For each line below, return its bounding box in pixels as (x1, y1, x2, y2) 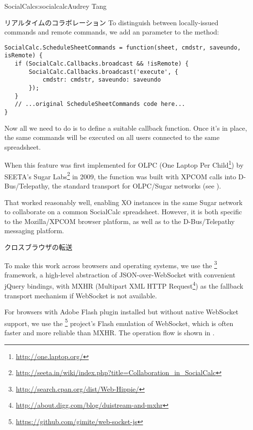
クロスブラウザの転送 (4, 241, 72, 252)
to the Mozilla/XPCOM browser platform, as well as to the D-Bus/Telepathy (4, 216, 235, 226)
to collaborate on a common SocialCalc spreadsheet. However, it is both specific (4, 206, 242, 217)
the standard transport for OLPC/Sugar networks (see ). (51, 180, 221, 190)
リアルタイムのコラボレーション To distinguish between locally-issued (4, 17, 219, 27)
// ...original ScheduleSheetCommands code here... (15, 101, 186, 108)
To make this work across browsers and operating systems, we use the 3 (4, 258, 217, 270)
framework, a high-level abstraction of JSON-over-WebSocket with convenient (4, 269, 236, 279)
